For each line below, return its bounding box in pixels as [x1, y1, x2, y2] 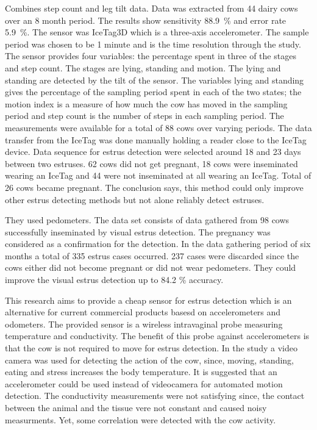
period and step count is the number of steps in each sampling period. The [5, 109, 284, 122]
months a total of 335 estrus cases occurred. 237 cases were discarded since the [5, 249, 299, 262]
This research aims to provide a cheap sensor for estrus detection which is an [5, 293, 292, 306]
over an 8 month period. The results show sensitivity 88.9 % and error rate [5, 13, 287, 26]
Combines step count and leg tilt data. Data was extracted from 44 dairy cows [5, 2, 298, 14]
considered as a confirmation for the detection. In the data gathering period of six [5, 237, 311, 250]
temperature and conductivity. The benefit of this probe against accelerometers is [5, 329, 310, 342]
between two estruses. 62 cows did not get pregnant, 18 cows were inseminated [5, 157, 298, 170]
